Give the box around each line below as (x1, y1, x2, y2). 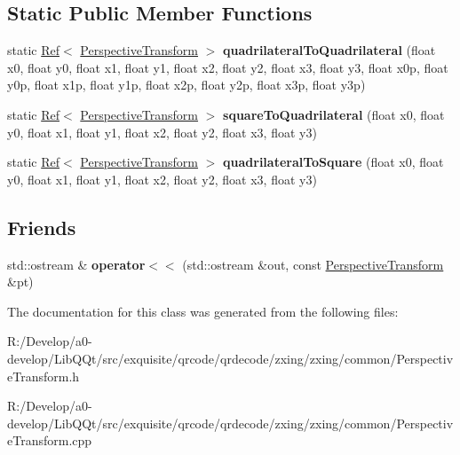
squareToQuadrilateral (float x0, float (223, 105, 445, 123)
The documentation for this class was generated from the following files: (7, 302, 399, 320)
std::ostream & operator (7, 255, 146, 273)
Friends (7, 213, 76, 240)
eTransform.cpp (7, 431, 92, 450)
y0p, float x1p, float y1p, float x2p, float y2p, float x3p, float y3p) (7, 75, 366, 94)
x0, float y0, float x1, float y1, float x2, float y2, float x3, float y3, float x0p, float (7, 58, 448, 76)
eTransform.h (7, 366, 80, 385)
